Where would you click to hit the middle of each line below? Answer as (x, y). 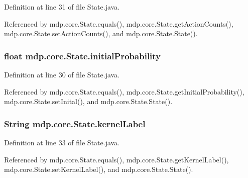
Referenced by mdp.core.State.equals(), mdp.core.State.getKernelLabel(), (116, 159)
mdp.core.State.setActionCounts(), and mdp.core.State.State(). (101, 33)
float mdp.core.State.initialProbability (83, 56)
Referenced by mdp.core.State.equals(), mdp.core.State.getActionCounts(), (119, 23)
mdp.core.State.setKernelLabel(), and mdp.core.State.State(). (99, 169)
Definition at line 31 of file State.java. (62, 7)
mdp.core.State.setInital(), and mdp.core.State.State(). (88, 101)
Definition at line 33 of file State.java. (62, 142)
